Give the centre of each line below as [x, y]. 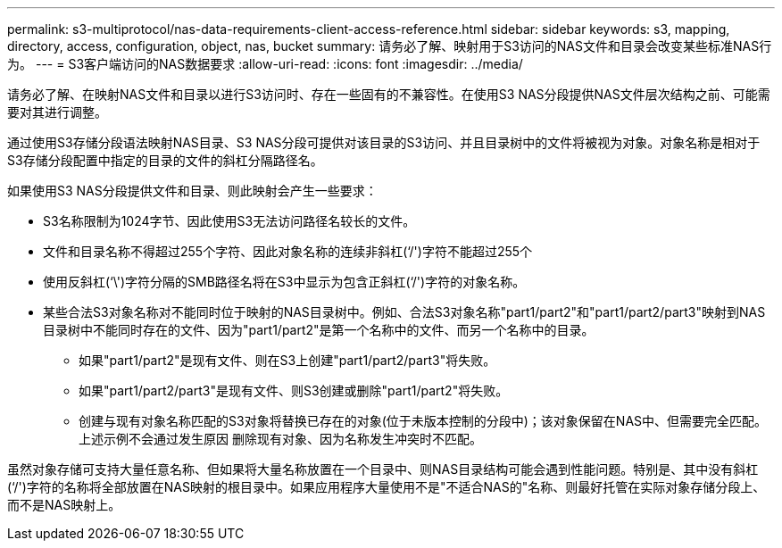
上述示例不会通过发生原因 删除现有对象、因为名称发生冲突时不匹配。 [280, 439]
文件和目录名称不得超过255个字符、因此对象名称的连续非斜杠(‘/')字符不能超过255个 [288, 251]
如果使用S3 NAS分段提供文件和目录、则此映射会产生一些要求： [192, 191]
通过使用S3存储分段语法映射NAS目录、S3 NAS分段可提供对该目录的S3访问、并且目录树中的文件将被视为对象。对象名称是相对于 [384, 142]
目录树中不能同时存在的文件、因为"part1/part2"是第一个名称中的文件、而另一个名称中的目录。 [319, 330]
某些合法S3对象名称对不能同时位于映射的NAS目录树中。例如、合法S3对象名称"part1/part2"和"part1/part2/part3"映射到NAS [404, 312]
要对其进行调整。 [57, 112]
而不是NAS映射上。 [64, 505]
